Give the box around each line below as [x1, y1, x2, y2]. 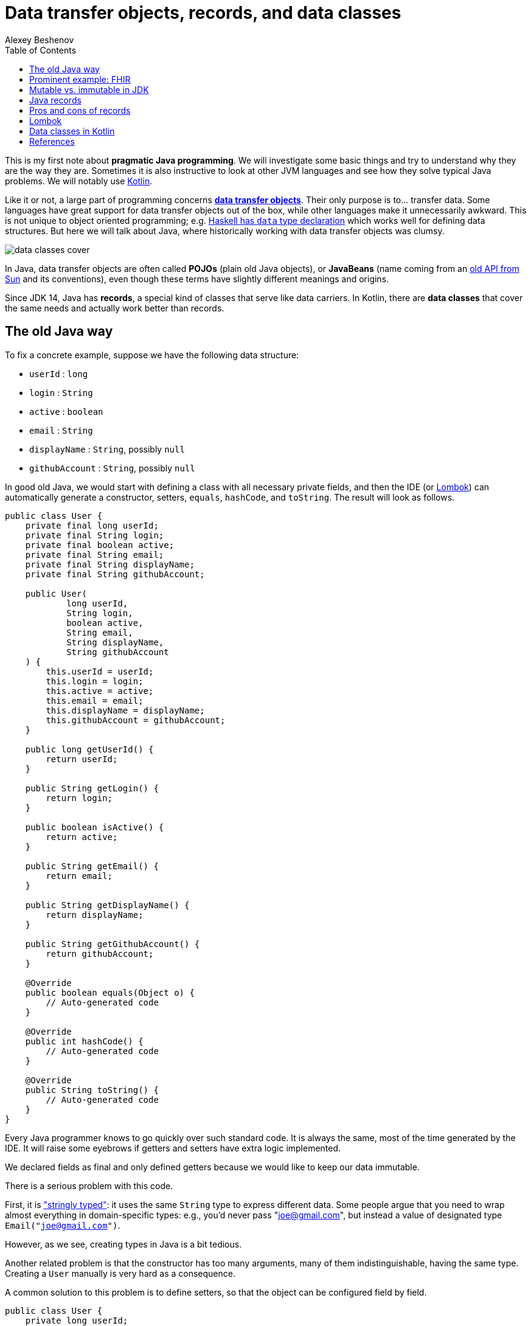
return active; [46, 831, 118, 842]
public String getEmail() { [25, 861, 159, 871]
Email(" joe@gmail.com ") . [5, 1220, 120, 1231]
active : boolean [29, 406, 103, 417]
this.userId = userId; [46, 666, 154, 676]
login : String [29, 387, 93, 398]
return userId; [46, 754, 118, 764]
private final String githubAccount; [25, 569, 205, 579]
